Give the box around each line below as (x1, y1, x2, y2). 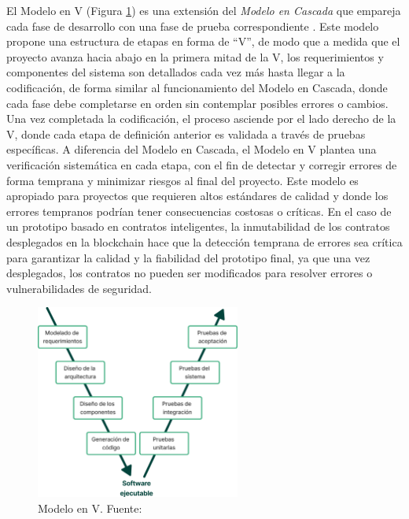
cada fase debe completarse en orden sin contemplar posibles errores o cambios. (6, 95, 389, 111)
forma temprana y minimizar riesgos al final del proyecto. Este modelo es (6, 172, 359, 188)
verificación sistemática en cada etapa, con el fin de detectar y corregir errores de (6, 156, 397, 172)
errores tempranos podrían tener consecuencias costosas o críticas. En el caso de (6, 202, 392, 219)
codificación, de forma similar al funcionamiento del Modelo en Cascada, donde (6, 79, 388, 95)
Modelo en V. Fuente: (38, 499, 142, 516)
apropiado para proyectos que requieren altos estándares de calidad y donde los (6, 187, 389, 204)
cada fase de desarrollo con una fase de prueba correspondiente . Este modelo (6, 17, 379, 34)
